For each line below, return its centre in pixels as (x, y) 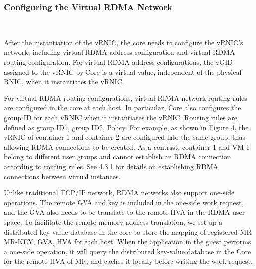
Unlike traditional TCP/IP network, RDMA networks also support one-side (119, 193)
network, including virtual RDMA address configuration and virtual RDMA (120, 52)
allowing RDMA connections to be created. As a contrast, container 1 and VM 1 (127, 146)
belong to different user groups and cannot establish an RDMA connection (118, 156)
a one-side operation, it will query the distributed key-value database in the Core (128, 251)
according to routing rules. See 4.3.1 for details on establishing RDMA (111, 166)
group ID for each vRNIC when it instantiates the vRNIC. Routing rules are (121, 117)
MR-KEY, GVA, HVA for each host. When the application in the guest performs (128, 241)
